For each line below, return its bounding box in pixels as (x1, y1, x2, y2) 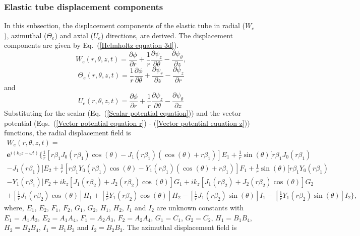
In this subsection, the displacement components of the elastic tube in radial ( (4, 20, 246, 31)
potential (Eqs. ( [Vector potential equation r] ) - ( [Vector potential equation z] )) (4, 117, 250, 128)
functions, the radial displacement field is (4, 127, 131, 138)
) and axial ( (54, 30, 94, 40)
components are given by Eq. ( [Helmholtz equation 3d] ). (4, 40, 179, 50)
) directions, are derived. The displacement (101, 30, 233, 40)
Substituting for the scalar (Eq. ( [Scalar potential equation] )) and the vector (4, 108, 241, 118)
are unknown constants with (156, 202, 244, 213)
